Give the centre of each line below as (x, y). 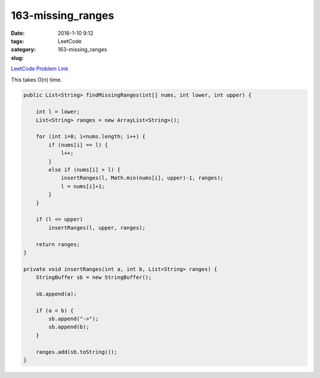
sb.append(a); (56, 294)
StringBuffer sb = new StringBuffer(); (94, 277)
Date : (18, 33)
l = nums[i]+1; (83, 186)
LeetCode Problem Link (40, 69)
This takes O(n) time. (36, 79)
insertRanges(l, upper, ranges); (97, 227)
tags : (17, 41)
